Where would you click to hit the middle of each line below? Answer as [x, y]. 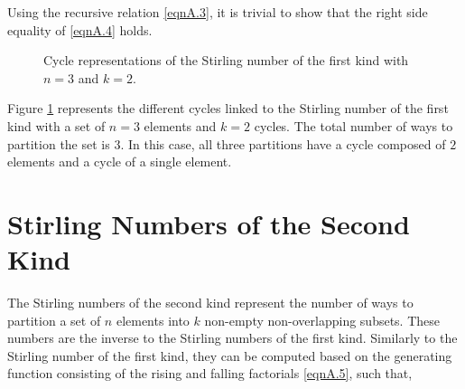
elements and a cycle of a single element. [120, 161]
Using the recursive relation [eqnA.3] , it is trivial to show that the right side [218, 12]
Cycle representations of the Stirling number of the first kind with [226, 60]
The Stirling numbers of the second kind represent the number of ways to [210, 303]
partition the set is [59, 143]
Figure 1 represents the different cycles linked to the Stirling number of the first [228, 108]
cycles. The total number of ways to [353, 125]
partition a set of [54, 320]
